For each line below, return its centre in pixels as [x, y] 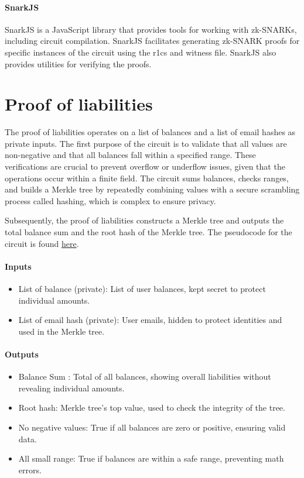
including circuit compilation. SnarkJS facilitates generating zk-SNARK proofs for [152, 41]
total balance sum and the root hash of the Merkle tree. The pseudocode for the [148, 232]
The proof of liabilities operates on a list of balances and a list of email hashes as [150, 132]
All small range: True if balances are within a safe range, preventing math [151, 458]
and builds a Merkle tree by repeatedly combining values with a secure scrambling [152, 189]
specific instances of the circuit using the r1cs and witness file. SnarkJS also [141, 52]
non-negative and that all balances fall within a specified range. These [130, 155]
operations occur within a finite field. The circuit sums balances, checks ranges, [147, 178]
